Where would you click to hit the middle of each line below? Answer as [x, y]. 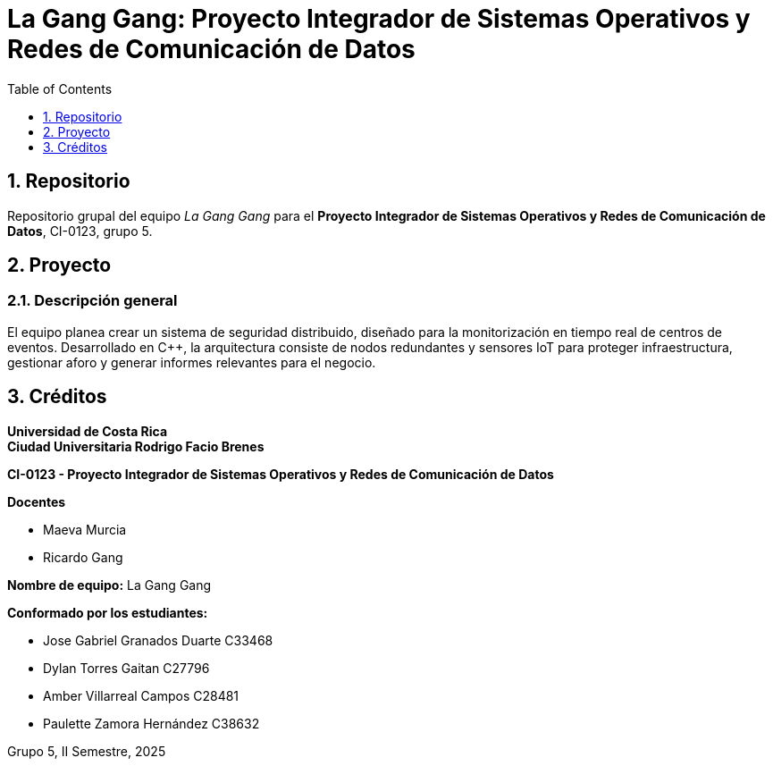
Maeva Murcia [85, 529]
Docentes [37, 501]
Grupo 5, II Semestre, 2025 [87, 751]
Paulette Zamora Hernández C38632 [151, 723]
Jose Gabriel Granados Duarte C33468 [158, 640]
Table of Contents [60, 88]
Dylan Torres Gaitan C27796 [126, 668]
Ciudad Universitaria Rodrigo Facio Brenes [136, 446]
